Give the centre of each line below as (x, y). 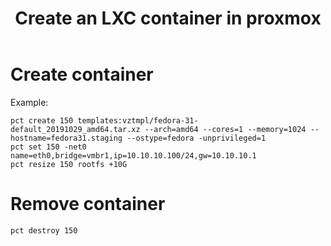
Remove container (88, 204)
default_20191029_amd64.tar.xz (75, 129)
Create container (82, 74)
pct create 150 (42, 120)
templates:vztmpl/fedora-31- (138, 120)
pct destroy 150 (44, 230)
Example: (29, 102)
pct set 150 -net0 (48, 147)
